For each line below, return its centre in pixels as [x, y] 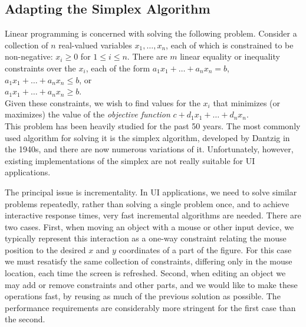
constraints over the [40, 68]
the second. [25, 319]
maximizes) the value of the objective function [88, 114]
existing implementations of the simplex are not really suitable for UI [130, 160]
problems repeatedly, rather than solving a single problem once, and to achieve [147, 203]
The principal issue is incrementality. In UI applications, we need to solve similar [151, 192]
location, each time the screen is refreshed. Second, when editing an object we [145, 273]
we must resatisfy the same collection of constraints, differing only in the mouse [149, 261]
